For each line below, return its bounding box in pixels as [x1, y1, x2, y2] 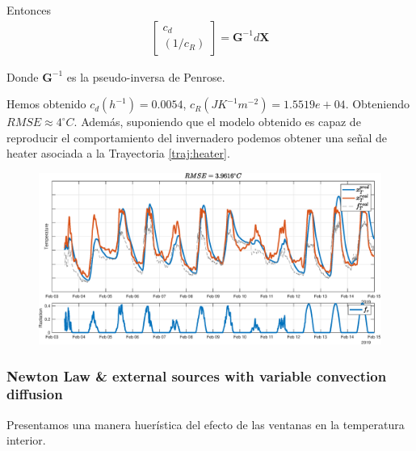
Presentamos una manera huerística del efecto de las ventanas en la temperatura [6, 415, 405, 432]
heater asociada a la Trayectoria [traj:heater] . [6, 145, 230, 162]
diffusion [6, 384, 63, 404]
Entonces [6, 2, 52, 18]
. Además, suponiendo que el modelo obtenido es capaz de [74, 113, 361, 130]
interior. [6, 432, 46, 449]
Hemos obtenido [6, 95, 86, 112]
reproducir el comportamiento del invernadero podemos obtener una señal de [6, 129, 388, 145]
